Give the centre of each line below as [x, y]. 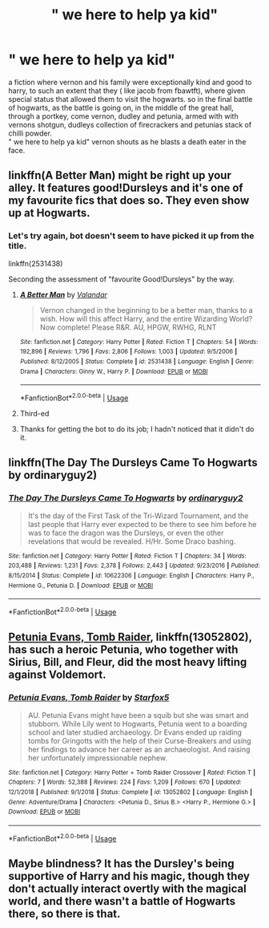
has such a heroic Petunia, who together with [123, 650]
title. [18, 246]
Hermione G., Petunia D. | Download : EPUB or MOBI [81, 586]
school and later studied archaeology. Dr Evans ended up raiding [135, 732]
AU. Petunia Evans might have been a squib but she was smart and [138, 715]
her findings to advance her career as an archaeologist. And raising [139, 749]
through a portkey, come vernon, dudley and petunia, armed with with [123, 116]
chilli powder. [30, 133]
